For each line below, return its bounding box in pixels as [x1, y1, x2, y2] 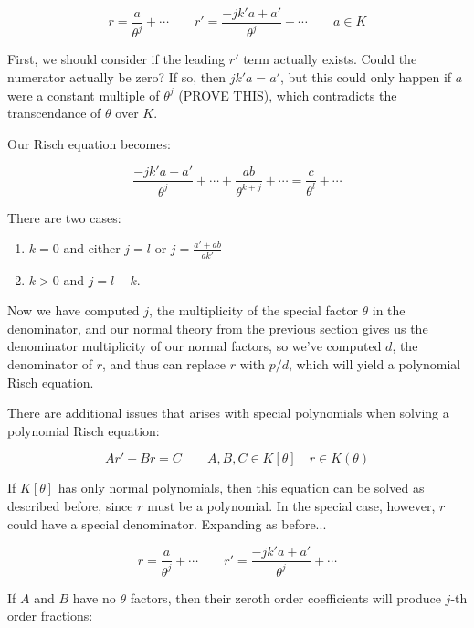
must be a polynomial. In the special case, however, [147, 496, 436, 516]
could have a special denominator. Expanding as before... [7, 514, 327, 533]
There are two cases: [7, 208, 121, 227]
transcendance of [7, 103, 101, 122]
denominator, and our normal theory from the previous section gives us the [7, 318, 428, 337]
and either [63, 239, 121, 258]
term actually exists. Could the [243, 49, 417, 69]
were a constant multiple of [7, 85, 160, 104]
